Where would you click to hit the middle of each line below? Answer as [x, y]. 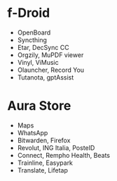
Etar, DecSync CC [43, 47]
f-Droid [29, 13]
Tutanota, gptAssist [46, 77]
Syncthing [32, 39]
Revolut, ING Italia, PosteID [56, 148]
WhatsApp [33, 132]
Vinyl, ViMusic [38, 62]
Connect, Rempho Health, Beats [64, 155]
